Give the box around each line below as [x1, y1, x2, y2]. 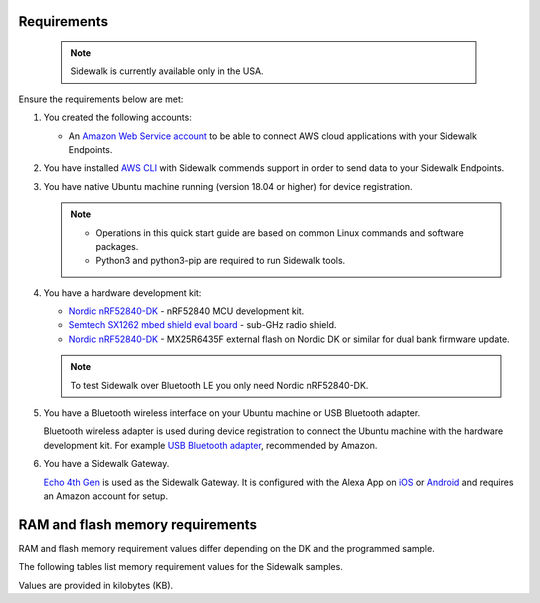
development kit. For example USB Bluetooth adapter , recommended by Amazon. [43, 439, 378, 451]
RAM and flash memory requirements [18, 516, 257, 533]
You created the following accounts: [43, 111, 192, 124]
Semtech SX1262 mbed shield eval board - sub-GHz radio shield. [68, 319, 337, 331]
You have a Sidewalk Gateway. [43, 458, 170, 470]
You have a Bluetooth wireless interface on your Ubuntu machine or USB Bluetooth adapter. [43, 407, 421, 419]
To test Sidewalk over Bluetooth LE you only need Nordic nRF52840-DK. [70, 379, 369, 391]
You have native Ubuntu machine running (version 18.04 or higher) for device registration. [43, 180, 414, 192]
